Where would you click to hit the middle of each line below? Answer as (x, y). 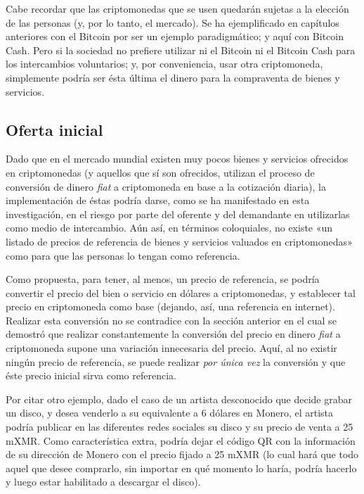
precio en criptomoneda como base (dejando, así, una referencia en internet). (170, 306)
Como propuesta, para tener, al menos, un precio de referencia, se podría (163, 279)
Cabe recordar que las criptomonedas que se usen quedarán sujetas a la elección (177, 8)
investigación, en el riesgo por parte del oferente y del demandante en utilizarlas (178, 214)
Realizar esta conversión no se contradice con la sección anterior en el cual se (171, 320)
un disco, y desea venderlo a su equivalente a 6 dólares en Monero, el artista (170, 413)
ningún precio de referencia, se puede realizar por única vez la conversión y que (176, 361)
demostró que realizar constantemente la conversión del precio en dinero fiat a (173, 334)
